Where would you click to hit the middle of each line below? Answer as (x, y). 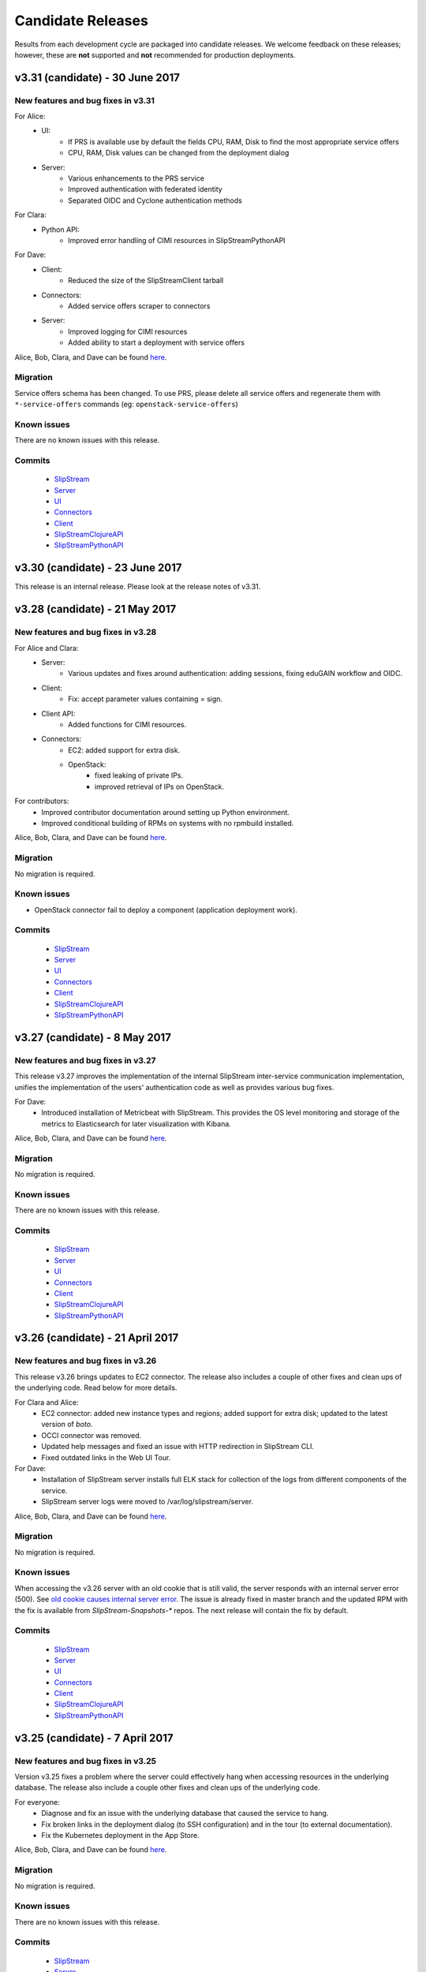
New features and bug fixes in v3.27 (85, 1060)
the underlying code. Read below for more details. (96, 1387)
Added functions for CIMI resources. (127, 724)
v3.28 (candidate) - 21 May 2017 (95, 609)
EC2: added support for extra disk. (124, 750)
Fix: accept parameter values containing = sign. (146, 699)
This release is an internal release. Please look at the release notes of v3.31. (138, 587)
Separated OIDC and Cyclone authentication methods (155, 200)
